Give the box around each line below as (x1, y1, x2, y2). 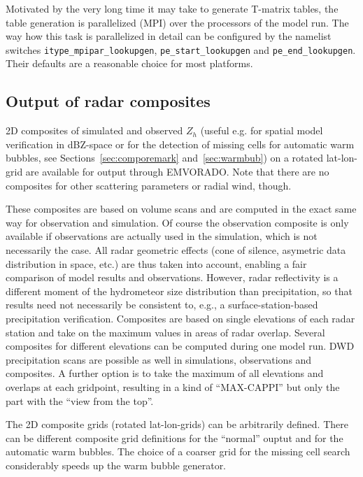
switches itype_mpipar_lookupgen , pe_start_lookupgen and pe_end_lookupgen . (6, 42, 356, 57)
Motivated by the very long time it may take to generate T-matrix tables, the (6, 1, 339, 15)
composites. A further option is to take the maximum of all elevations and (6, 366, 324, 380)
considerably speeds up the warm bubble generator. (6, 457, 227, 472)
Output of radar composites (6, 90, 211, 112)
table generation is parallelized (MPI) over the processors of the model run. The (6, 15, 349, 29)
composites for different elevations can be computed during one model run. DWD (6, 339, 355, 353)
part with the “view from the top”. (6, 393, 154, 408)
